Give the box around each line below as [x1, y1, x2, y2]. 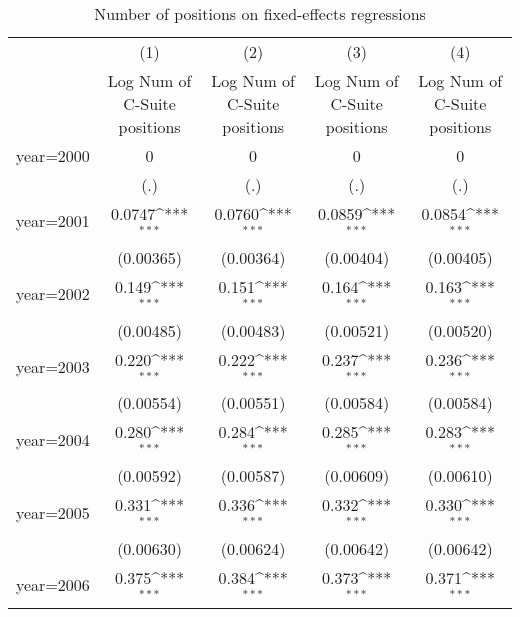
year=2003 [16, 354, 90, 378]
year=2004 [16, 427, 90, 451]
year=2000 [16, 144, 90, 167]
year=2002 [16, 282, 90, 306]
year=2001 [16, 209, 90, 233]
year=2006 [16, 573, 90, 597]
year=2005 [16, 500, 90, 524]
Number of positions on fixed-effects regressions [94, 2, 426, 25]
